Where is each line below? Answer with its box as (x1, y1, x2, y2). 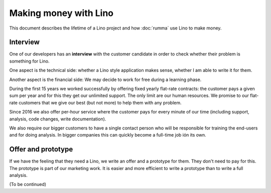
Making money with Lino (9, 7, 114, 18)
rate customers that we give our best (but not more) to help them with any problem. (9, 99, 182, 105)
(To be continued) (9, 181, 47, 187)
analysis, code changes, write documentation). (9, 115, 106, 122)
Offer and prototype (9, 145, 73, 153)
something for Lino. (9, 58, 50, 64)
